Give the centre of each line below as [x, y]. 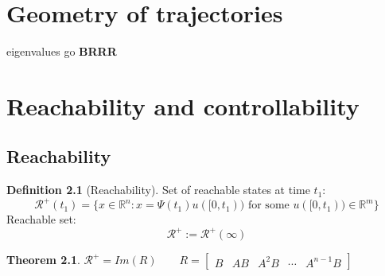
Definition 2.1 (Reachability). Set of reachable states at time [158, 190]
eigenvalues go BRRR [62, 51]
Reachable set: [41, 219]
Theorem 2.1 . [43, 260]
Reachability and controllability [183, 105]
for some [268, 206]
